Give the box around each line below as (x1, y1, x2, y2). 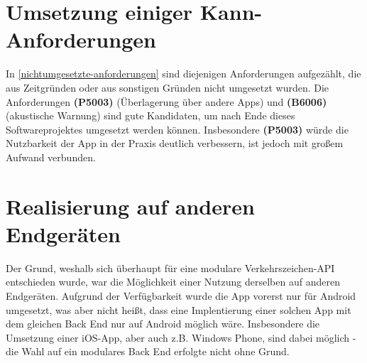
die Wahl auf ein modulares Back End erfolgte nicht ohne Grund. (6, 344, 290, 359)
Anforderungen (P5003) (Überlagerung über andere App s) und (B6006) (6, 94, 327, 109)
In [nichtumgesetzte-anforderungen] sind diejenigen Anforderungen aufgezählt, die (6, 66, 361, 81)
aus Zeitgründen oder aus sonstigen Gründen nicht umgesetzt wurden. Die (6, 80, 329, 94)
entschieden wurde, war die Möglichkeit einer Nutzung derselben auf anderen (6, 274, 340, 289)
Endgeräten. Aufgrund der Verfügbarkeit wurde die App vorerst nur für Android (6, 288, 356, 303)
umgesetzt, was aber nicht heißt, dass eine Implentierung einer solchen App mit (6, 302, 351, 317)
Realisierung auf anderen (6, 191, 255, 220)
